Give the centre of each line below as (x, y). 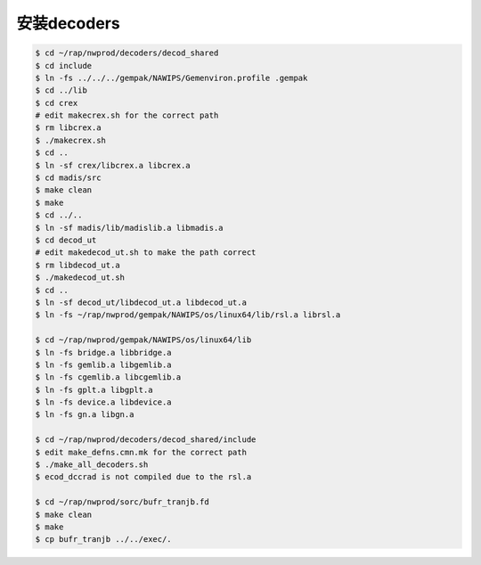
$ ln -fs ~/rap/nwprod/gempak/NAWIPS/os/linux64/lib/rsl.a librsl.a (188, 315)
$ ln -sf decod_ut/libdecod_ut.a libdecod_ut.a (141, 302)
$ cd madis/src (68, 178)
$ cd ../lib (61, 90)
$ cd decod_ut (66, 240)
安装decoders (68, 23)
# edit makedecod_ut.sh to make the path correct (146, 253)
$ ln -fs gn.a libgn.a (85, 415)
